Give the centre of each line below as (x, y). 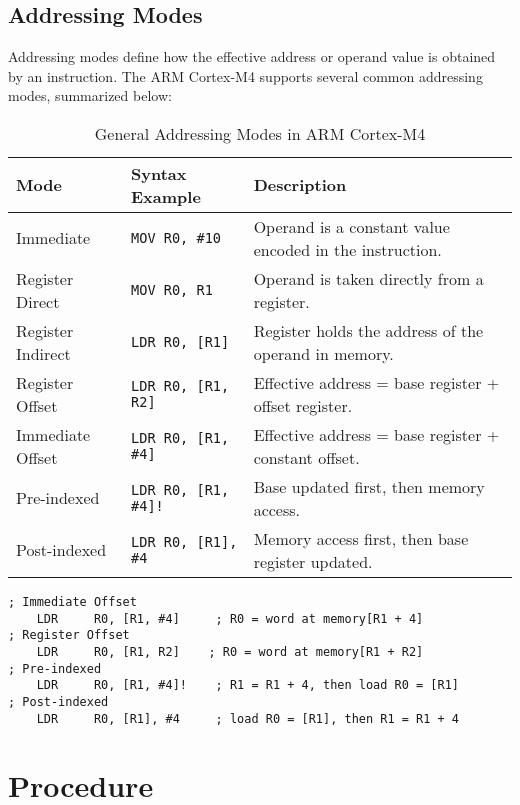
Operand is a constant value (351, 226)
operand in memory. (323, 353)
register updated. (313, 561)
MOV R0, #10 (176, 237)
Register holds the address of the (368, 330)
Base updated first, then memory (369, 486)
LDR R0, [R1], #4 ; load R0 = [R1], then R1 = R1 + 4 (248, 718)
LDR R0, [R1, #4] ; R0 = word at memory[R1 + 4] (230, 618)
